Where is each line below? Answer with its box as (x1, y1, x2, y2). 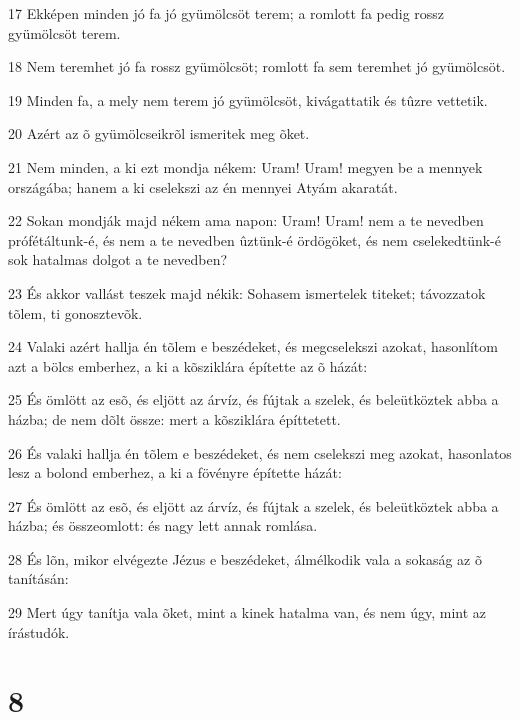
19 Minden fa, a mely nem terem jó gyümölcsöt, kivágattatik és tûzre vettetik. (8, 89, 488, 110)
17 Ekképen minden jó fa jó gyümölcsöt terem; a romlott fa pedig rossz (8, 3, 445, 23)
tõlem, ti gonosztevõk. (8, 302, 143, 323)
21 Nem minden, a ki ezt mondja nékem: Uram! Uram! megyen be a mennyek (8, 156, 483, 177)
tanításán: (8, 568, 69, 589)
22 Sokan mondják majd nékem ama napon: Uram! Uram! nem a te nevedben (8, 210, 484, 231)
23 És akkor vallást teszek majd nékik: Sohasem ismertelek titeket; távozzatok (8, 282, 486, 303)
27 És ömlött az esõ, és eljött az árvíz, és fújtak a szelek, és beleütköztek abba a (8, 495, 499, 516)
